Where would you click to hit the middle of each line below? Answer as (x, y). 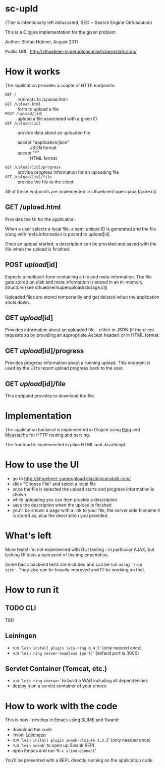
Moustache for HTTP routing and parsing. (48, 435)
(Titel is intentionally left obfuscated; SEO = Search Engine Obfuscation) (79, 22)
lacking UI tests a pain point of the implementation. (57, 555)
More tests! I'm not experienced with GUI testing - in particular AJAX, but (80, 549)
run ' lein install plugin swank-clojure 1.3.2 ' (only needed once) (82, 740)
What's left (28, 535)
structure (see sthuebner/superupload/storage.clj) (56, 287)
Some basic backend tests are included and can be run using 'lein (74, 564)
